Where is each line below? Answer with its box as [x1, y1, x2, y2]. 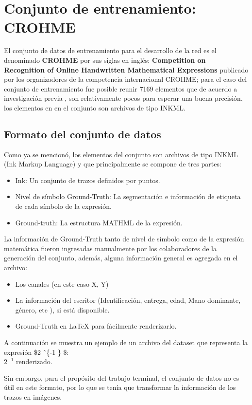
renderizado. [16, 356, 52, 367]
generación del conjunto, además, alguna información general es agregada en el [4, 253, 238, 263]
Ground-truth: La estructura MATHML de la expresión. [15, 217, 183, 227]
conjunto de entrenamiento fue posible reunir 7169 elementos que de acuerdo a [4, 83, 237, 93]
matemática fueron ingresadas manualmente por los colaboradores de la [4, 243, 217, 253]
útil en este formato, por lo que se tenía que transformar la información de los [4, 382, 236, 392]
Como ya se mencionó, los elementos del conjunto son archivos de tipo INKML [4, 149, 238, 159]
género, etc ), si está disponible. [15, 304, 110, 314]
